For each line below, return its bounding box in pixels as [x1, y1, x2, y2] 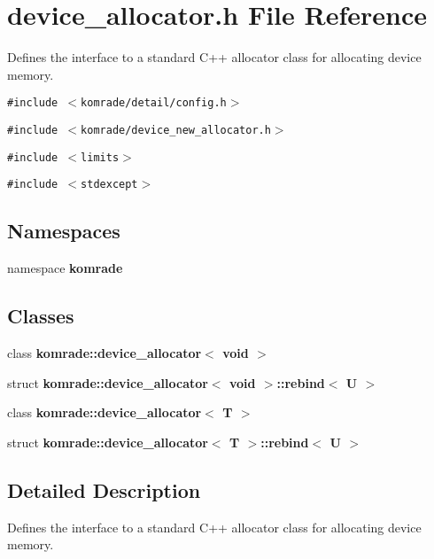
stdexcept [81, 178, 138, 191]
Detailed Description [7, 476, 201, 503]
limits [81, 151, 120, 164]
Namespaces [7, 217, 120, 245]
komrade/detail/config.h [81, 97, 227, 110]
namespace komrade [7, 259, 123, 277]
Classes [7, 302, 74, 330]
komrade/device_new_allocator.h [81, 123, 271, 136]
